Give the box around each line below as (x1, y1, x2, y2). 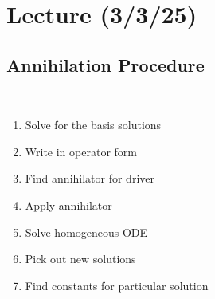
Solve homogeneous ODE (25, 223, 148, 240)
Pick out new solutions (25, 250, 136, 267)
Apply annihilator (25, 196, 112, 213)
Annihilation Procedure (6, 52, 205, 77)
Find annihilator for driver (25, 170, 154, 187)
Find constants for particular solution (25, 277, 209, 293)
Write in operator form (25, 143, 137, 159)
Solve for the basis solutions (25, 116, 162, 133)
